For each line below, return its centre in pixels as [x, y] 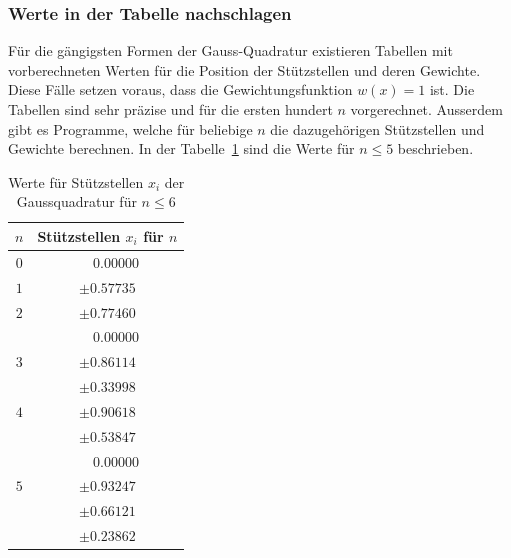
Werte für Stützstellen [76, 181]
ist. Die [452, 89]
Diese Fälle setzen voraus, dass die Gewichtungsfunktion [180, 89]
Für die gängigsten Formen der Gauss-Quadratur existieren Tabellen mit [230, 50]
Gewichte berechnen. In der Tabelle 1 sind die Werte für [181, 148]
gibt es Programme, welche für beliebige [130, 128]
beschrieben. [435, 148]
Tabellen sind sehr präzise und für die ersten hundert [170, 109]
